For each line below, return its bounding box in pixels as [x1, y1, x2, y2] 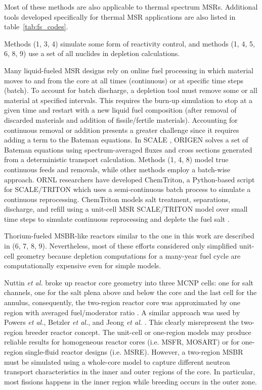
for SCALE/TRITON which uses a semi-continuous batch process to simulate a [4, 184, 251, 194]
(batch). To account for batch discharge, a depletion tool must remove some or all [4, 85, 257, 95]
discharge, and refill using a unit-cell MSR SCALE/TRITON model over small [4, 204, 248, 214]
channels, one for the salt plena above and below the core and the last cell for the [4, 287, 257, 298]
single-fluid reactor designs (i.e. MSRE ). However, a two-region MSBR [25, 347, 243, 357]
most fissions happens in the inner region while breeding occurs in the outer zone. [4, 376, 257, 386]
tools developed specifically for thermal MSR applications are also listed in [4, 11, 236, 22]
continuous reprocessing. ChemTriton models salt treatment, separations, [4, 193, 231, 204]
